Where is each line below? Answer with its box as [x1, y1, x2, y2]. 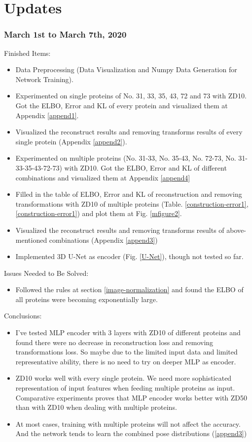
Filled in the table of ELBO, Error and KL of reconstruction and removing [15, 189, 242, 199]
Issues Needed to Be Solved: [4, 267, 89, 278]
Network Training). [15, 74, 73, 84]
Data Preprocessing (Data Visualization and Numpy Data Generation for [15, 64, 237, 75]
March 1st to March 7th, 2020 [4, 28, 127, 41]
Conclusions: [4, 310, 42, 321]
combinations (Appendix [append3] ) [49, 234, 158, 245]
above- [226, 224, 246, 235]
